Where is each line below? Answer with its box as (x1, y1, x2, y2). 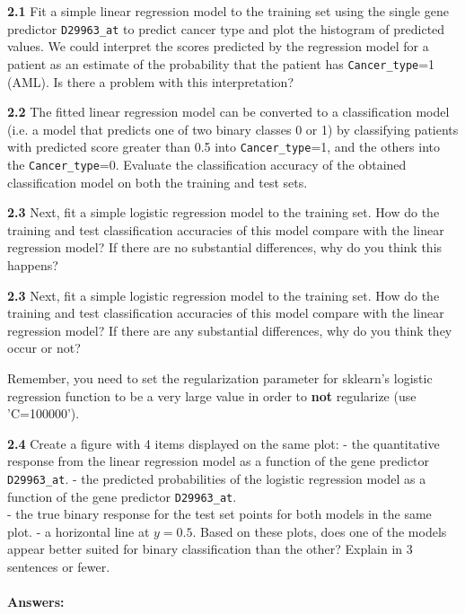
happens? (7, 255, 58, 274)
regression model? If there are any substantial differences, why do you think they (7, 320, 452, 339)
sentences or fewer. (7, 557, 110, 575)
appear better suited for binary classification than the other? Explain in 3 (7, 539, 413, 558)
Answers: (7, 592, 65, 611)
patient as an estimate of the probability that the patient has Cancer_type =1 (7, 54, 435, 73)
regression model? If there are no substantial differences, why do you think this (7, 238, 443, 257)
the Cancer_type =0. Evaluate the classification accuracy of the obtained (7, 154, 407, 173)
